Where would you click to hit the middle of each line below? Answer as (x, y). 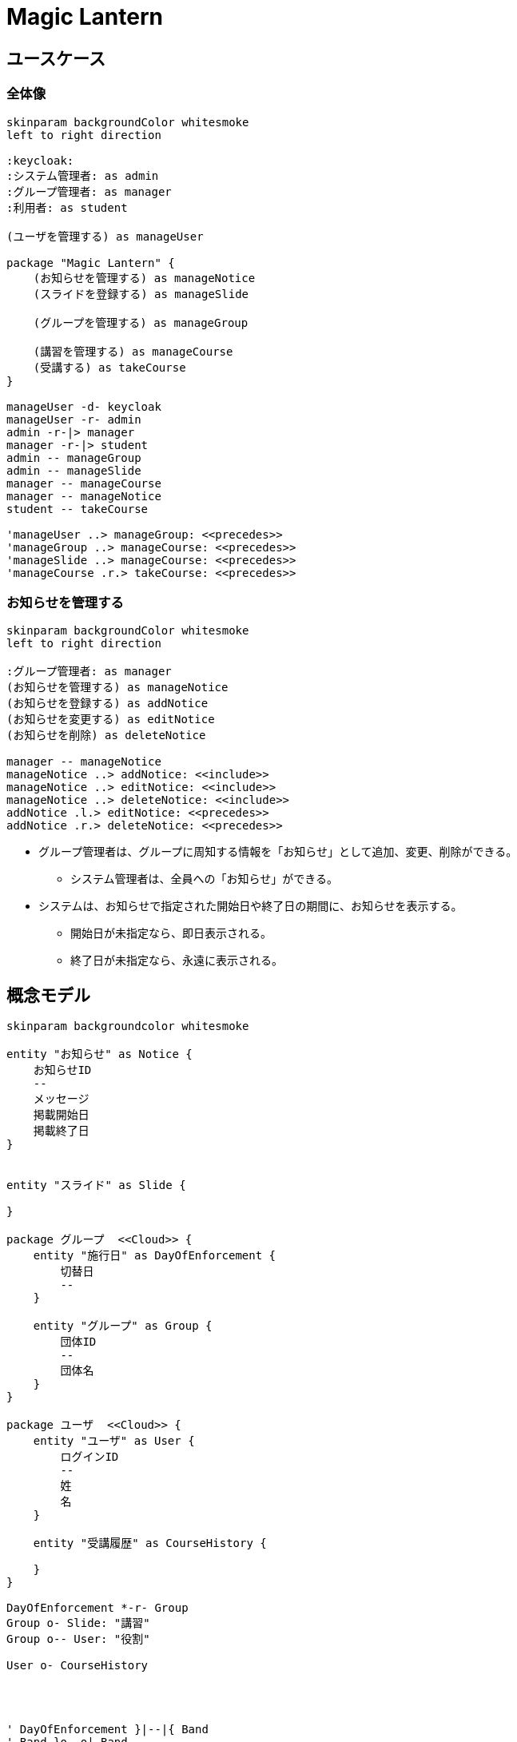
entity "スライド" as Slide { (96, 1185)
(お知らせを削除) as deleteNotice (106, 736)
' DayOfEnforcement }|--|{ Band (107, 1730)
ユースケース (56, 58)
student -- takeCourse (78, 509)
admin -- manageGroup (74, 457)
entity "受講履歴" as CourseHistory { (150, 1543)
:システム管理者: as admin (83, 175)
